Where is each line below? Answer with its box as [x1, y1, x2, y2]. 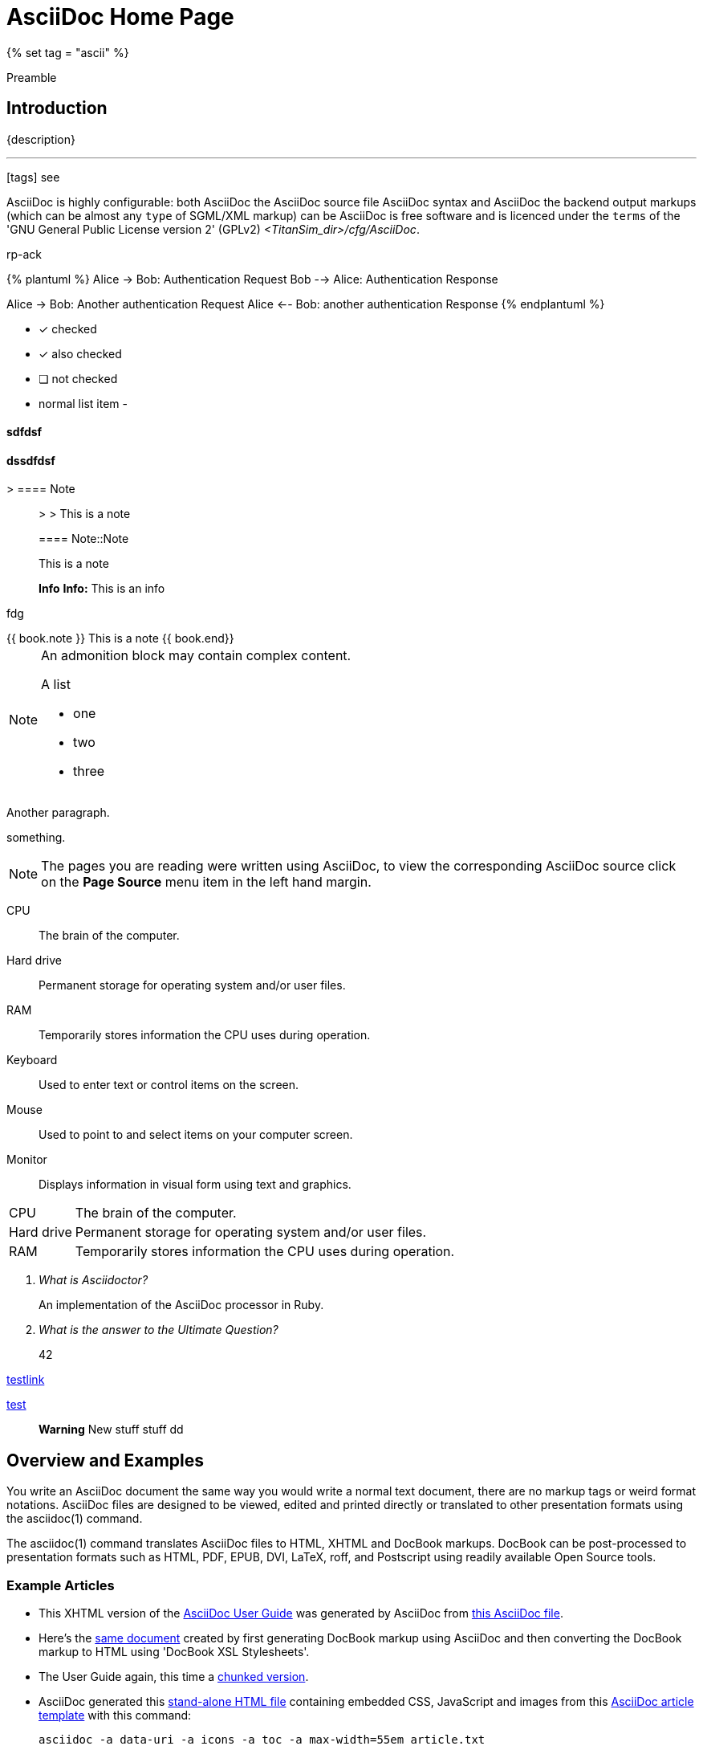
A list [41, 676, 71, 693]
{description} [6, 132, 75, 146]
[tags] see [6, 169, 60, 184]
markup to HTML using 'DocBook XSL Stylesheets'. [39, 1645, 310, 1659]
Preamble [6, 70, 57, 84]
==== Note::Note [39, 532, 129, 546]
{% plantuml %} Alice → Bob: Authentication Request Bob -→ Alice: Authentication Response [6, 271, 498, 286]
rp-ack [6, 247, 43, 261]
